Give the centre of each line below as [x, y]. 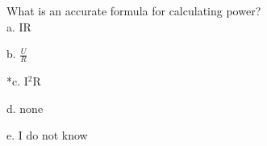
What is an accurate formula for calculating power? [134, 10]
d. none [25, 108]
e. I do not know [47, 135]
